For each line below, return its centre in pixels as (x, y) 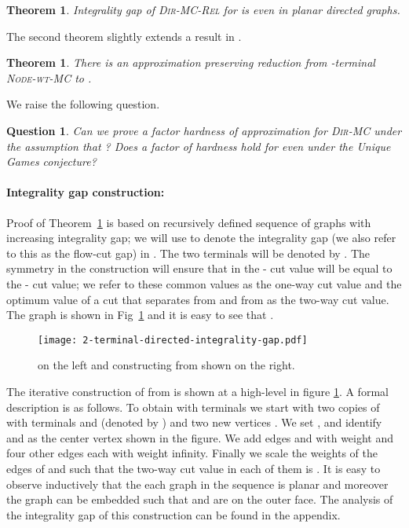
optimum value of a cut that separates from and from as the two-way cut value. (198, 299)
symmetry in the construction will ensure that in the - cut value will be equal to (199, 268)
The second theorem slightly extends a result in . (124, 36)
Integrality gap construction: (86, 192)
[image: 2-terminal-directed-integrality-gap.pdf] (173, 340)
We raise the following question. (83, 104)
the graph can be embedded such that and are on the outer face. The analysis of (200, 499)
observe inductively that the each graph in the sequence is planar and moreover (197, 484)
